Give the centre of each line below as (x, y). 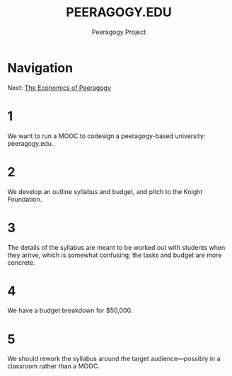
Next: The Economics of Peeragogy (59, 87)
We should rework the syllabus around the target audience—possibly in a (114, 359)
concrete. (21, 262)
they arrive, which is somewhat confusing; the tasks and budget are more (115, 255)
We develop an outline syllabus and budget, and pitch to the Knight (105, 191)
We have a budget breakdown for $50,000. (70, 311)
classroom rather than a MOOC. (54, 366)
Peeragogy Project (119, 32)
